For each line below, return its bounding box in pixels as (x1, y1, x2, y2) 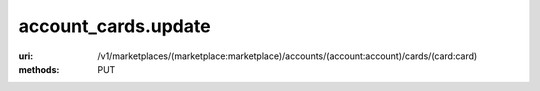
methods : (18, 63, 60, 75)
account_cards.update (18, 15, 211, 37)
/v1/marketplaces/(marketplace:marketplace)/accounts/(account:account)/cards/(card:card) (97, 50, 478, 62)
